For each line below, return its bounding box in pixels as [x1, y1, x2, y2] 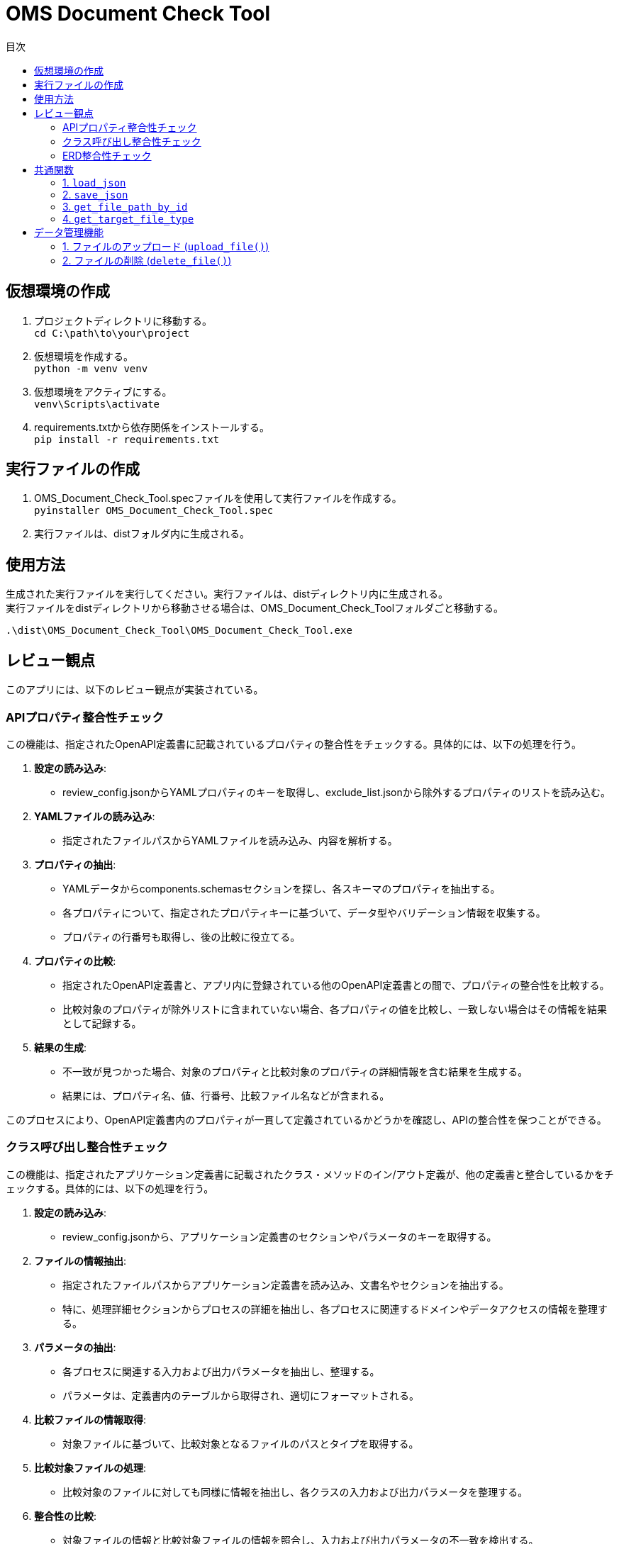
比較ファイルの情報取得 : [34, 1413, 147, 1426]
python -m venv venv [34, 362, 148, 374]
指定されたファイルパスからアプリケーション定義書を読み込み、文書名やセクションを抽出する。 [62, 1278, 509, 1291]
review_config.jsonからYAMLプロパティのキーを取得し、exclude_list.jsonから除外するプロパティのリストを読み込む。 [62, 785, 610, 798]
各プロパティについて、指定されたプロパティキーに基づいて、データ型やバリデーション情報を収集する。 [62, 906, 546, 919]
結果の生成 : [34, 1041, 87, 1053]
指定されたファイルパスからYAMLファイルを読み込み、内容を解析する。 [62, 834, 398, 846]
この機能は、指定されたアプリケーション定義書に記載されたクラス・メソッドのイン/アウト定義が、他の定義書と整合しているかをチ [6, 1168, 614, 1180]
